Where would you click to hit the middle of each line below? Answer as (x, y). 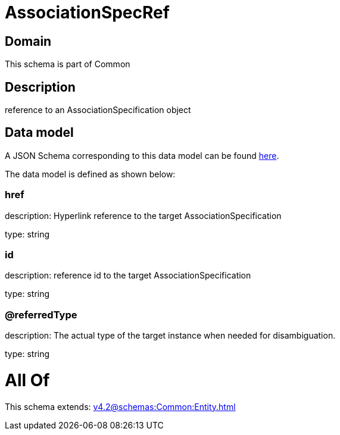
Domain (28, 41)
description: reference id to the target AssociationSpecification (128, 276)
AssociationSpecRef (87, 12)
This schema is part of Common (68, 64)
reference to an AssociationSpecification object (98, 110)
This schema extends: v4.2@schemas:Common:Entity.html (120, 406)
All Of (27, 380)
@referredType (41, 314)
